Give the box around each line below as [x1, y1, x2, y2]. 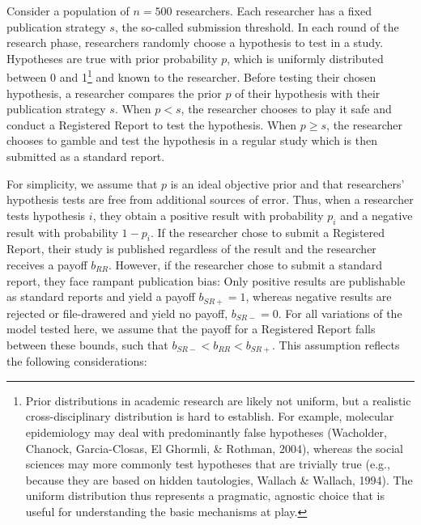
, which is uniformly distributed [227, 49, 384, 66]
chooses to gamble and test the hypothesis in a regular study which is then [6, 132, 377, 149]
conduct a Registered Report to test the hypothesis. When [6, 116, 297, 133]
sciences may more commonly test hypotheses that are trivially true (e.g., [25, 455, 390, 472]
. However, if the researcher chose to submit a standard [108, 256, 382, 273]
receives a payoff [6, 256, 87, 273]
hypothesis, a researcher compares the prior [6, 84, 222, 101]
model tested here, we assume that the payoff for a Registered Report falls [6, 320, 376, 337]
